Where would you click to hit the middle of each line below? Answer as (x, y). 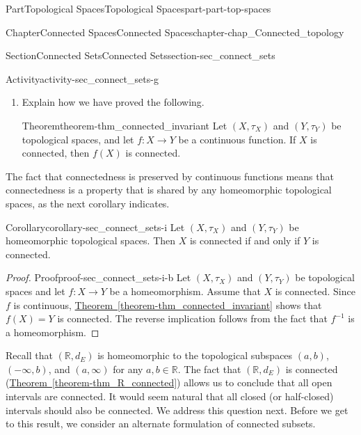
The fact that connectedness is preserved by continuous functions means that (170, 176)
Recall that (29, 355)
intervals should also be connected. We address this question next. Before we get (177, 410)
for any (128, 369)
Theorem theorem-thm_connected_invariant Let (125, 125)
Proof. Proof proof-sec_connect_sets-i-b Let (98, 277)
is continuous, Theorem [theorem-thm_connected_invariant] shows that (168, 304)
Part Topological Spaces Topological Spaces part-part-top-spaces (138, 8)
